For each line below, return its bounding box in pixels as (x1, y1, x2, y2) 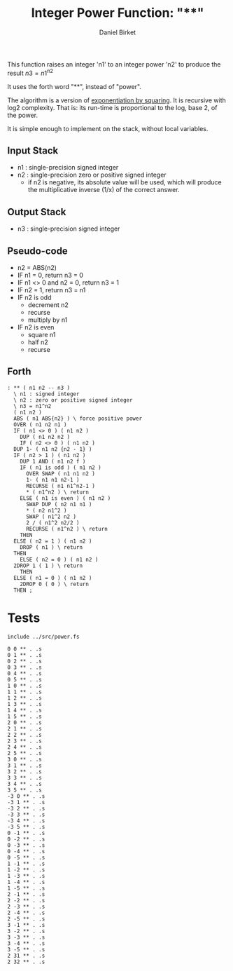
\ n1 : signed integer (13, 391, 80, 398)
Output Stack (7, 205, 66, 218)
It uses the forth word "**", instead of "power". (7, 82, 142, 90)
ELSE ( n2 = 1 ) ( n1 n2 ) (13, 538, 92, 545)
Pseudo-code (7, 245, 68, 257)
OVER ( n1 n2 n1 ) (13, 421, 68, 428)
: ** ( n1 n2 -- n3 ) (7, 384, 71, 391)
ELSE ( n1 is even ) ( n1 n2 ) (20, 494, 111, 502)
